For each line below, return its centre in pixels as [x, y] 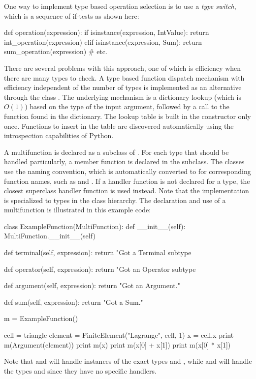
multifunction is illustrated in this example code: [78, 210]
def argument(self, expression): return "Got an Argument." [92, 285]
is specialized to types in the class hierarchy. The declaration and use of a [115, 200]
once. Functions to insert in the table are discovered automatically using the [119, 126]
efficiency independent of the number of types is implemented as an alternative [123, 87]
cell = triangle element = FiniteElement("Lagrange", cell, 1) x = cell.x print [119, 335]
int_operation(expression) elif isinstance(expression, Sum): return [103, 42]
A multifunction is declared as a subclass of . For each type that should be [116, 152]
